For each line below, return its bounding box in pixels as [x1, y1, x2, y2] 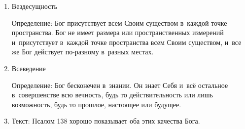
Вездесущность [11, 1, 57, 11]
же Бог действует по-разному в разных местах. [11, 46, 154, 57]
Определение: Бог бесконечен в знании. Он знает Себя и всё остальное [11, 80, 228, 90]
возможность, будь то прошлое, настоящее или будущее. [11, 99, 181, 109]
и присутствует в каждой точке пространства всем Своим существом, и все [11, 37, 242, 47]
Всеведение [11, 63, 46, 73]
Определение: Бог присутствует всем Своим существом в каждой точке [11, 17, 227, 28]
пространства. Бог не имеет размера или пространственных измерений [11, 27, 224, 38]
